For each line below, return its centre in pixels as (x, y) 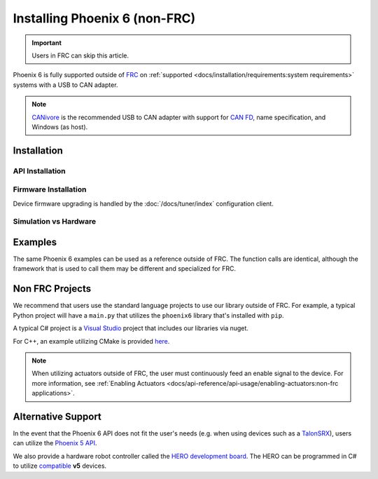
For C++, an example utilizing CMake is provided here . (91, 341)
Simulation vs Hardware (55, 222)
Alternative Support (57, 416)
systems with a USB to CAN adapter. (65, 85)
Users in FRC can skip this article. (80, 55)
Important (47, 43)
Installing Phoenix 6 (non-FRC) (104, 18)
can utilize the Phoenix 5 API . (55, 443)
